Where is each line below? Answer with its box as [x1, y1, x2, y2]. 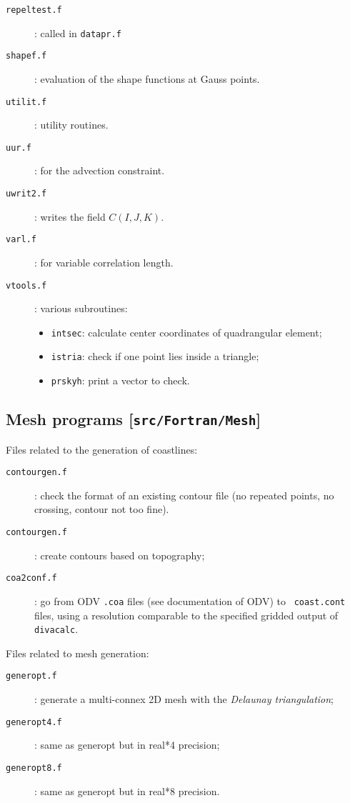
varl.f [6, 234, 36, 245]
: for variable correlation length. [34, 254, 174, 269]
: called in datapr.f [34, 25, 121, 40]
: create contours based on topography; [34, 547, 205, 562]
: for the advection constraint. [34, 163, 165, 178]
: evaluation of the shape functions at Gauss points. [34, 71, 260, 86]
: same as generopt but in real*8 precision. [34, 783, 220, 798]
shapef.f [6, 51, 47, 61]
